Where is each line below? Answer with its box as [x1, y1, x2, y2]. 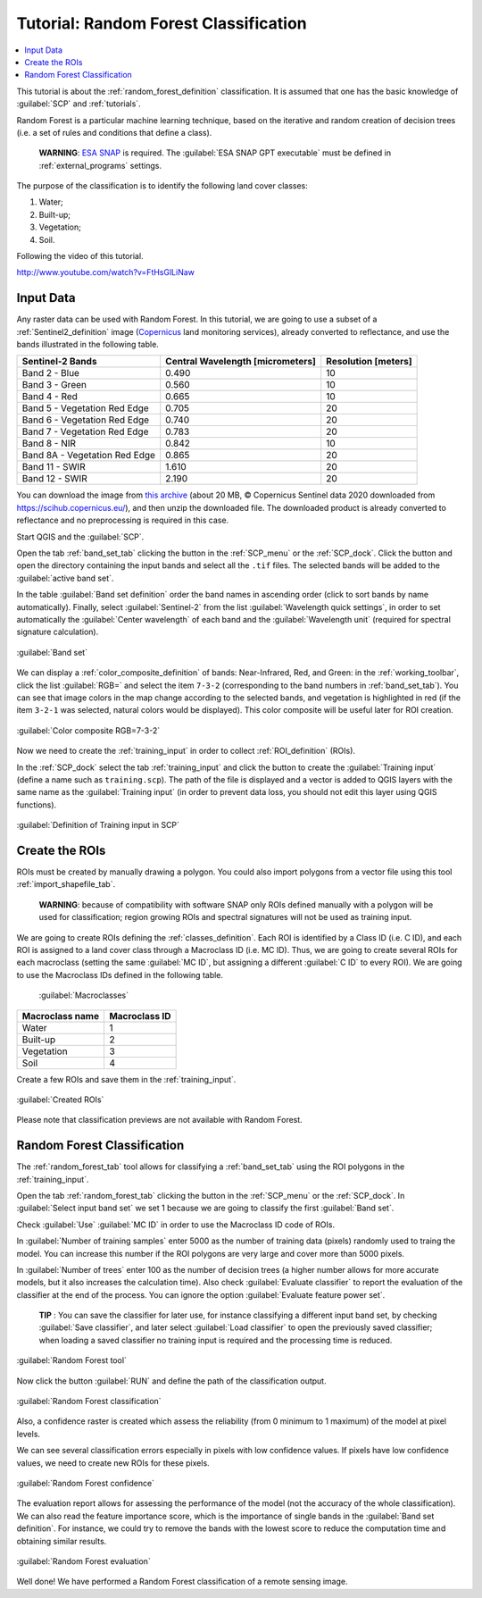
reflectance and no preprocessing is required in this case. [16, 515, 229, 526]
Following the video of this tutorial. [16, 251, 144, 262]
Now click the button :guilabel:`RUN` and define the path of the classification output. [16, 1376, 327, 1386]
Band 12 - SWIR [21, 473, 88, 485]
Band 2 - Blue [21, 367, 80, 380]
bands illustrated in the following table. [16, 339, 160, 350]
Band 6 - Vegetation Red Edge [21, 414, 150, 426]
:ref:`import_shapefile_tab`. [16, 879, 116, 890]
